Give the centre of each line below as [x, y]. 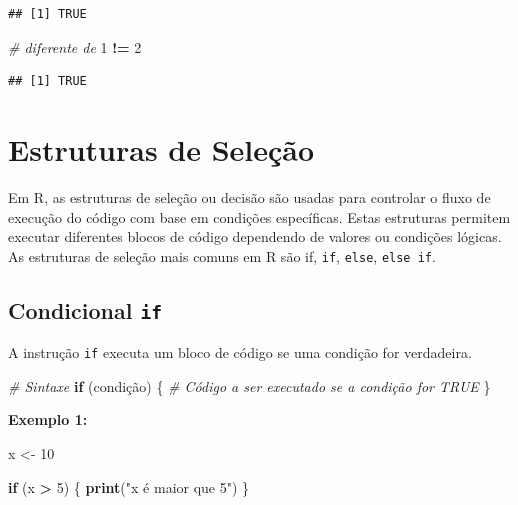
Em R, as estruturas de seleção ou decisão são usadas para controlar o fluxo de [249, 196]
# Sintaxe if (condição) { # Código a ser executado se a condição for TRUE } [249, 385]
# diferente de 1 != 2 [75, 46]
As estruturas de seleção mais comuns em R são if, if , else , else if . [222, 255]
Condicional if [85, 309]
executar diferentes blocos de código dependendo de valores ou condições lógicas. [255, 236]
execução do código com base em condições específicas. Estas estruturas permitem [259, 216]
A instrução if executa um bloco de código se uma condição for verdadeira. [240, 352]
